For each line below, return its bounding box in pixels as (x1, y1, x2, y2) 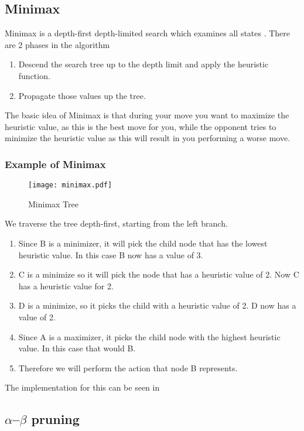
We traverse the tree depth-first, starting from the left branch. (5, 217, 228, 230)
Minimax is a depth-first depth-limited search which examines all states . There (5, 27, 291, 39)
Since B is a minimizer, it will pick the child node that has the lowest (18, 237, 268, 249)
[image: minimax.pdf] (28, 181, 112, 190)
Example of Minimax (5, 156, 106, 171)
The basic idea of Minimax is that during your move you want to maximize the (5, 109, 289, 121)
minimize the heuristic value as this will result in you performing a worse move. (5, 132, 291, 144)
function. (18, 69, 50, 81)
